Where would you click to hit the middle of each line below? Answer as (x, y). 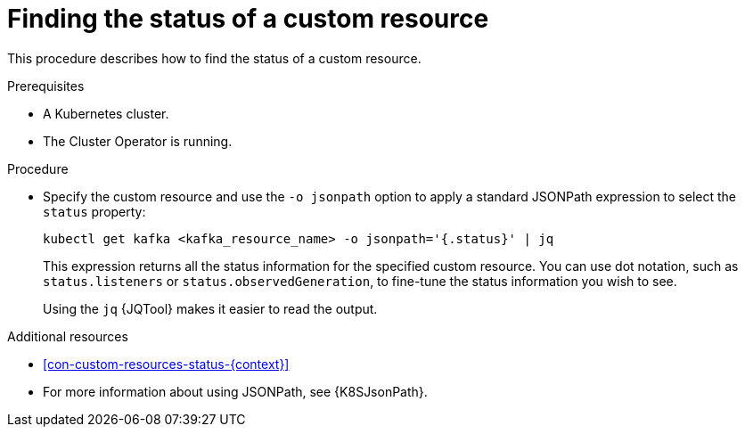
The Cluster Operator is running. (138, 141)
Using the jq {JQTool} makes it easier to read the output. (210, 308)
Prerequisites (46, 86)
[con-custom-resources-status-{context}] (166, 364)
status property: (94, 211)
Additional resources (68, 336)
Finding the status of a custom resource (248, 19)
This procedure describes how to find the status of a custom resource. (214, 58)
